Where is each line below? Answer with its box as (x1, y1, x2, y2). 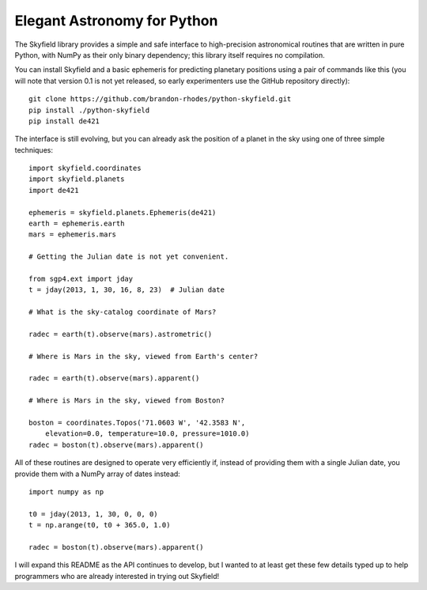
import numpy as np (28, 487, 104, 496)
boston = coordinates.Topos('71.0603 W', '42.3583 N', (28, 418, 246, 427)
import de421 (28, 186, 79, 195)
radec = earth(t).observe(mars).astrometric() (28, 329, 213, 338)
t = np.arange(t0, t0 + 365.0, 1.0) (28, 520, 171, 530)
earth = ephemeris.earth (28, 219, 125, 229)
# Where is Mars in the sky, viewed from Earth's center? (28, 352, 259, 361)
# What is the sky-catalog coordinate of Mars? (28, 308, 217, 316)
